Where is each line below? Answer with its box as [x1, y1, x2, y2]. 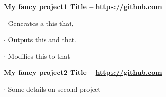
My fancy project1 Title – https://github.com [4, 1, 162, 11]
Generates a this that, [8, 18, 74, 28]
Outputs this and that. [8, 34, 76, 45]
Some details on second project [8, 83, 101, 94]
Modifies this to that [8, 50, 70, 61]
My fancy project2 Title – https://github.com [4, 67, 162, 77]
